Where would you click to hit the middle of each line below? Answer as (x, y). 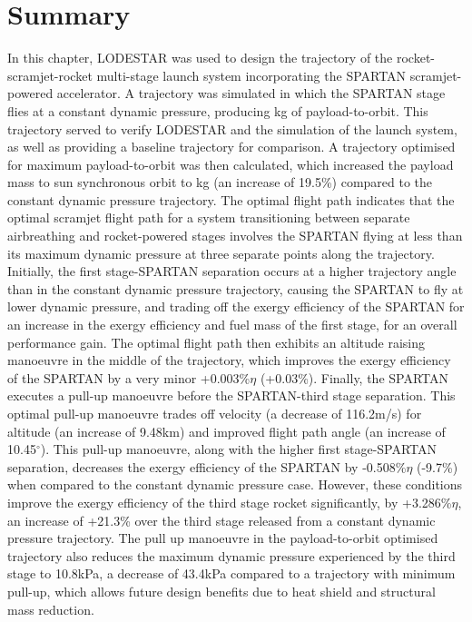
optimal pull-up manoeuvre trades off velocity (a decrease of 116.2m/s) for (215, 413)
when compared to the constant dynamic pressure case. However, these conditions (235, 484)
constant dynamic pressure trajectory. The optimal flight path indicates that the (231, 199)
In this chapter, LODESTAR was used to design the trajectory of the (200, 58)
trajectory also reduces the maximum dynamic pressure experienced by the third (231, 555)
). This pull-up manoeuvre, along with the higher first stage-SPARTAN (239, 449)
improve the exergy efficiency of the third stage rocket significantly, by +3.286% (230, 502)
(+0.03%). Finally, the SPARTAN (354, 377)
